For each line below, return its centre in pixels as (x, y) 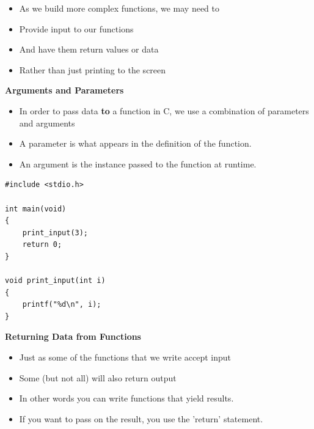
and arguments (47, 123)
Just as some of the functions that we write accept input (125, 357)
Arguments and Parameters (64, 90)
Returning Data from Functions (73, 336)
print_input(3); (55, 233)
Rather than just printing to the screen (93, 69)
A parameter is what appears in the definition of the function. (135, 143)
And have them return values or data (89, 49)
